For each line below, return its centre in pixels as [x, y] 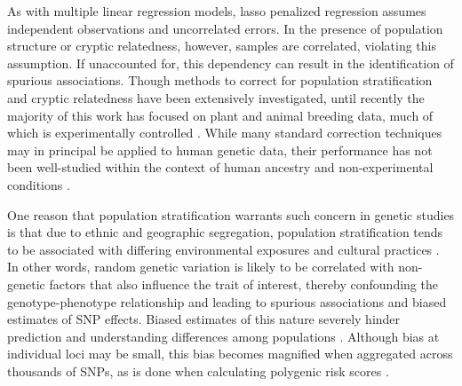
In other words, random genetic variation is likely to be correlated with [201, 267]
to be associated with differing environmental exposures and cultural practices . [223, 249]
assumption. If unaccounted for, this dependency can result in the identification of [231, 63]
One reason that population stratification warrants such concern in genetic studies [231, 214]
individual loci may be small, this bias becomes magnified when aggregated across [230, 354]
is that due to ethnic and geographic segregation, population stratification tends [225, 232]
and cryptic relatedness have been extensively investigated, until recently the [216, 97]
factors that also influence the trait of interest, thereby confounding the [243, 284]
